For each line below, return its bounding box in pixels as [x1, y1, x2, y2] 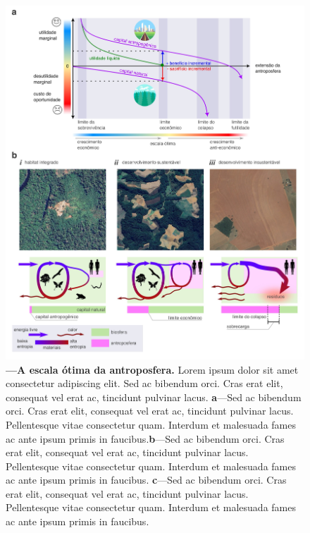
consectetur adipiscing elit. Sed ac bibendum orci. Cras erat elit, [6, 376, 283, 391]
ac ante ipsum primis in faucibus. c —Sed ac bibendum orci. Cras [6, 472, 287, 487]
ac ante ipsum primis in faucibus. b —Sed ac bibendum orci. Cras [6, 431, 285, 446]
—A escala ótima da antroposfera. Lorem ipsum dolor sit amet [6, 362, 299, 376]
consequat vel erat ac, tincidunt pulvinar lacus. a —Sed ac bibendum [6, 389, 302, 404]
